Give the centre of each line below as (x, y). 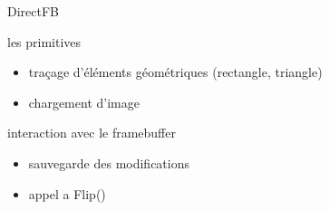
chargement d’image (84, 102)
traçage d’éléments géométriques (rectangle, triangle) (175, 72)
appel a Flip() (67, 193)
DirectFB (34, 11)
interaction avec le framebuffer (92, 133)
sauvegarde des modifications (109, 162)
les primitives (44, 41)
